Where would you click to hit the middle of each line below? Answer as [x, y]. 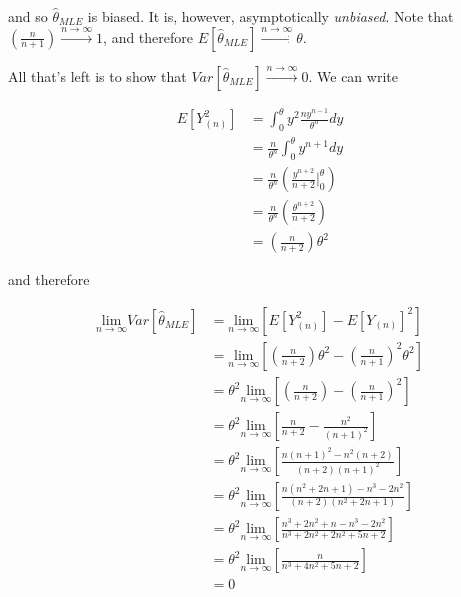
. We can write [353, 75]
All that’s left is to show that [97, 75]
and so [28, 16]
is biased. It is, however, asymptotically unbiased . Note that [270, 16]
